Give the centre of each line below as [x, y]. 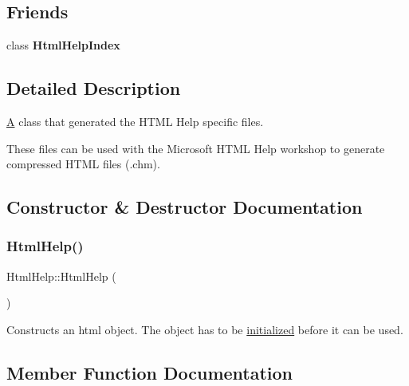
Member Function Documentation [150, 372]
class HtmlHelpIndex [63, 45]
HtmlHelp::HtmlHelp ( [61, 276]
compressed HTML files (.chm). [83, 164]
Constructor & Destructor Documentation [185, 207]
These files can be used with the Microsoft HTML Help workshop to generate [196, 148]
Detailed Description [94, 88]
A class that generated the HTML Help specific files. [135, 121]
